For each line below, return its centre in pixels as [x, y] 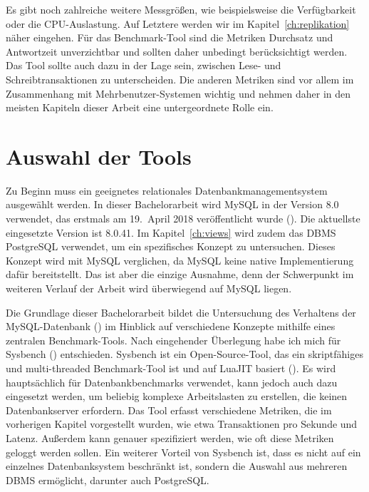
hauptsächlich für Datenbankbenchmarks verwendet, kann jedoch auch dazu [172, 382]
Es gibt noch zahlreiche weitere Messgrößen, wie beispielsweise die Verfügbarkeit [181, 9]
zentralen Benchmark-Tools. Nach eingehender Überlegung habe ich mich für [173, 340]
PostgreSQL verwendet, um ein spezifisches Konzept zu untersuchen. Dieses [171, 246]
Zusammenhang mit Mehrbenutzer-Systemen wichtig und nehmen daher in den [178, 93]
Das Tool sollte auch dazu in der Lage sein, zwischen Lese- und [144, 65]
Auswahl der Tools [99, 156]
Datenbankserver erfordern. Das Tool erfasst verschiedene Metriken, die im [169, 410]
